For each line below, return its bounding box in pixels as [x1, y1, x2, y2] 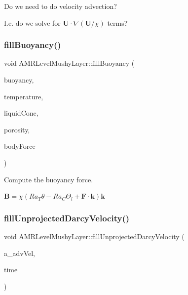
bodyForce [4, 141, 36, 151]
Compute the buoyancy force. [4, 174, 93, 184]
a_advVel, [4, 248, 36, 258]
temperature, [4, 91, 43, 101]
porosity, [4, 124, 30, 134]
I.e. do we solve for [4, 17, 61, 28]
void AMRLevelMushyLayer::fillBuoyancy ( [4, 58, 135, 68]
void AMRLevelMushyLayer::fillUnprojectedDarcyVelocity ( [4, 231, 185, 241]
